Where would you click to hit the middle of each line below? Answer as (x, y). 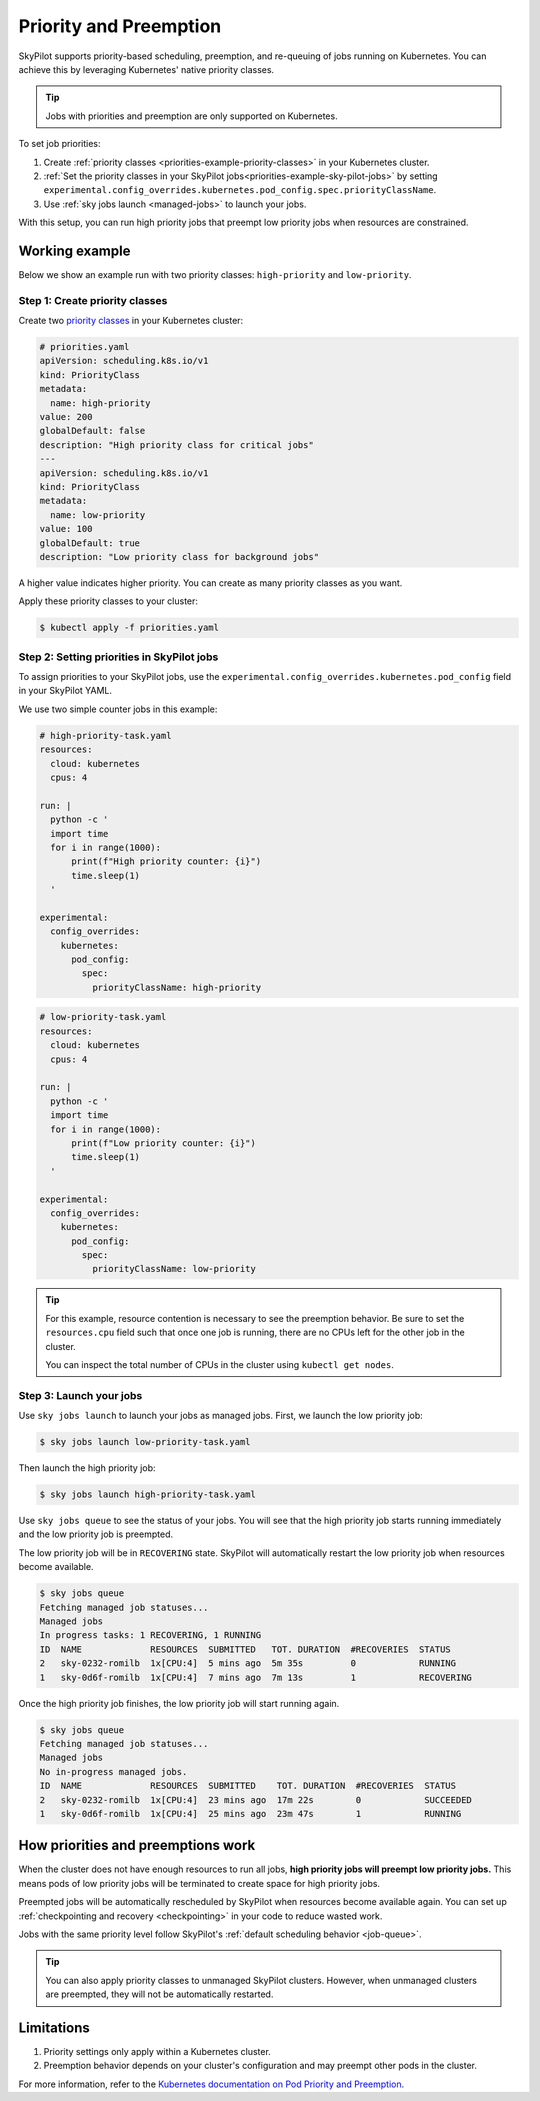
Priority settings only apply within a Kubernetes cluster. (157, 2052)
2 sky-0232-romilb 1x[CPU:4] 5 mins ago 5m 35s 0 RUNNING (248, 1663)
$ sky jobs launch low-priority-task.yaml (145, 1442)
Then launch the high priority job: (87, 1468)
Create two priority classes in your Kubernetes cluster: (131, 321)
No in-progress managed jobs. (113, 1771)
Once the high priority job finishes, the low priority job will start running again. (179, 1703)
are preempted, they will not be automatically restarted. (159, 1994)
